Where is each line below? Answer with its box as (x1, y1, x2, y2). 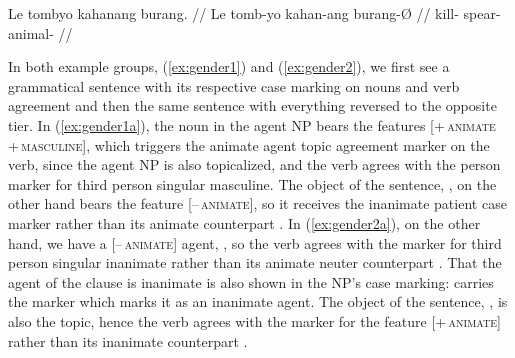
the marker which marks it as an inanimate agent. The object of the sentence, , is (8, 291, 508, 312)
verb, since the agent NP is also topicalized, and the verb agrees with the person (8, 154, 501, 175)
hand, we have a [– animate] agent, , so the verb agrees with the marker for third (8, 232, 502, 253)
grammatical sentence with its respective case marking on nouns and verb (8, 75, 460, 96)
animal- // (8, 22, 73, 43)
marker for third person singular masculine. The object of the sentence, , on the (8, 173, 497, 194)
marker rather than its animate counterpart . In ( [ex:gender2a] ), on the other (8, 212, 481, 233)
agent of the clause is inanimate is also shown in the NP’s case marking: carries (8, 271, 494, 292)
